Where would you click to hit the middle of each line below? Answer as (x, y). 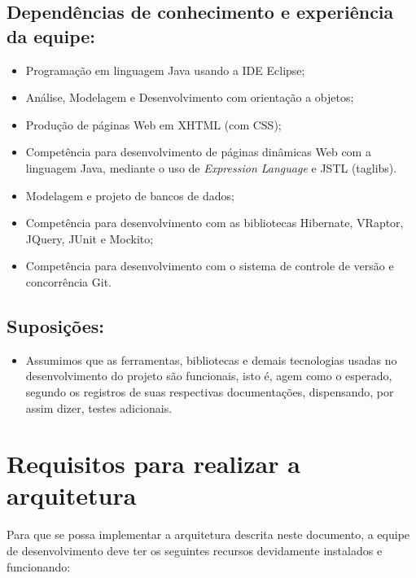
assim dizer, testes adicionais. (99, 407)
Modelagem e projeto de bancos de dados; (130, 195)
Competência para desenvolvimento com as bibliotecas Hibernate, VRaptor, (215, 223)
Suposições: (56, 325)
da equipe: (51, 35)
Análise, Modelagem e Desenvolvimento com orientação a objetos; (190, 97)
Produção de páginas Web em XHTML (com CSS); (153, 124)
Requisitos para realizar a (153, 464)
